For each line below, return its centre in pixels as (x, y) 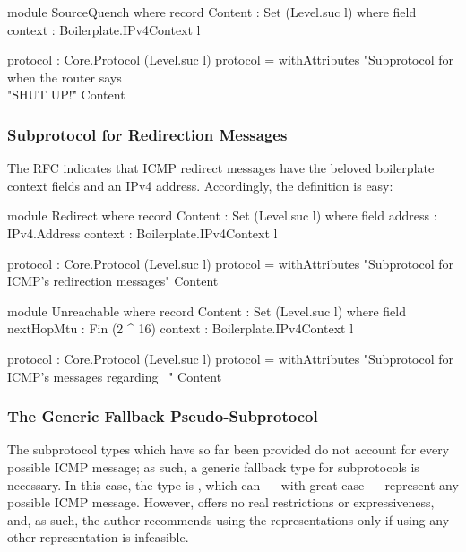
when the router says (65, 77)
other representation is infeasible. (98, 537)
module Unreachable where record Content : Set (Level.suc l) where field (207, 310)
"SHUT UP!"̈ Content (66, 95)
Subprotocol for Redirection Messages (147, 134)
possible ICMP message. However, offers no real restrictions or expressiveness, (221, 502)
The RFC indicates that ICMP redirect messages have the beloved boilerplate (221, 168)
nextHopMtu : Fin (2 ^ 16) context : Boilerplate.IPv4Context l (181, 328)
